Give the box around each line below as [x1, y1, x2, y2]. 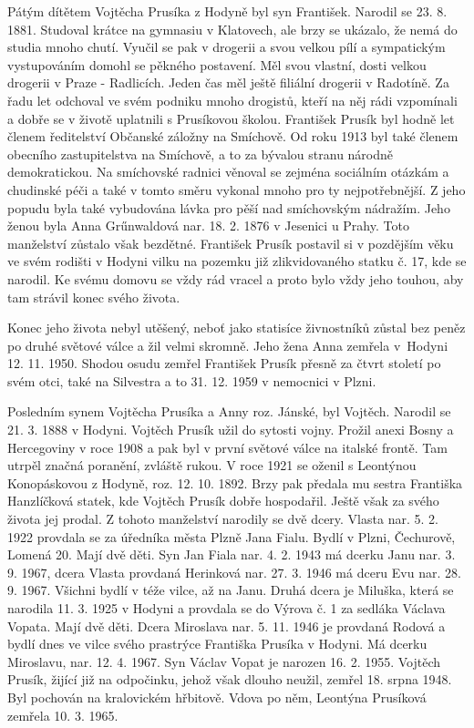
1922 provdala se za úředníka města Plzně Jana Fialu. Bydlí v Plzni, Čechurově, [7, 527, 456, 546]
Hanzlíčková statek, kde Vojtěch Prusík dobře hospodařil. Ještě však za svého [7, 491, 439, 510]
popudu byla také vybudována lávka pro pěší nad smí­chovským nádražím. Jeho [7, 198, 450, 217]
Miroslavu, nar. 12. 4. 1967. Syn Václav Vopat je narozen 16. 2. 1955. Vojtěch [7, 651, 441, 671]
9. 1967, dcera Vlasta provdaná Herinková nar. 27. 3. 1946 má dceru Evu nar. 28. [7, 562, 461, 581]
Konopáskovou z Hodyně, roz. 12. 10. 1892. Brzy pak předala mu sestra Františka [7, 473, 463, 492]
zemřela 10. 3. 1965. [7, 705, 118, 724]
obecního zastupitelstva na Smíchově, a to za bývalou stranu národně [7, 144, 394, 163]
